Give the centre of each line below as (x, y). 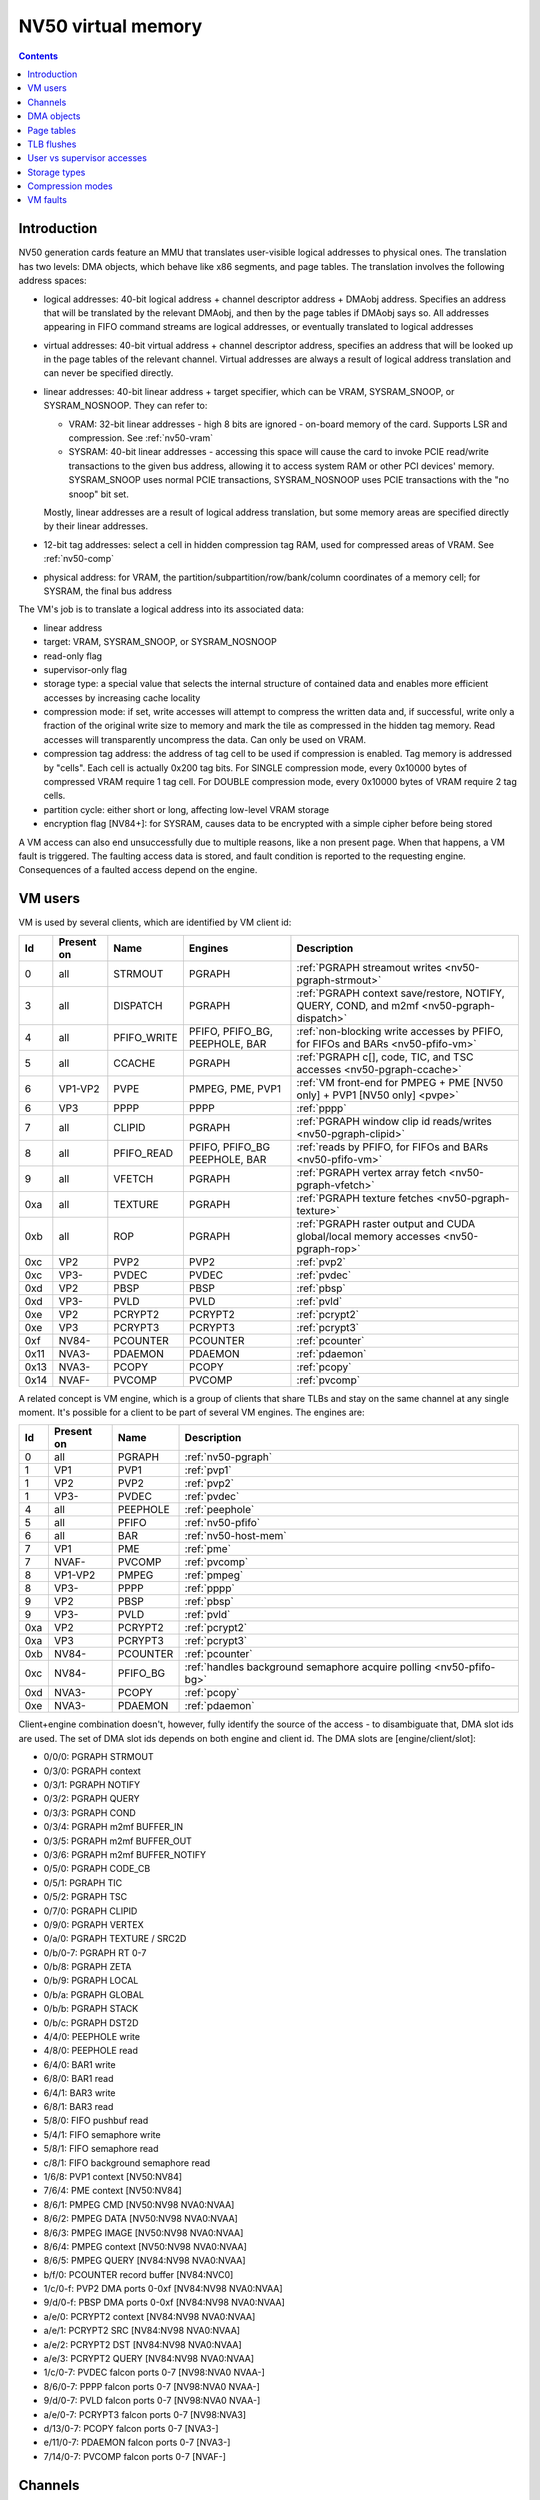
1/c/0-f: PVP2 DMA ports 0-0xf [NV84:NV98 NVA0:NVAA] (163, 2289)
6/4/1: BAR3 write (79, 2092)
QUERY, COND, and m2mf (358, 1005)
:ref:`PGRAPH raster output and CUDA (386, 1223)
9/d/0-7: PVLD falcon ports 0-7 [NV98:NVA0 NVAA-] (152, 2401)
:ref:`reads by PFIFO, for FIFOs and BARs (392, 1147)
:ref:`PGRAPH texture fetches (365, 1198)
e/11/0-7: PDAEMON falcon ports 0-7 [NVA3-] (137, 2442)
